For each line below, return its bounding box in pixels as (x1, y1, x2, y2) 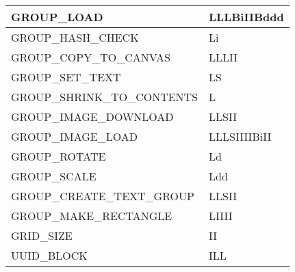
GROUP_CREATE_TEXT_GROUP (11, 188, 194, 204)
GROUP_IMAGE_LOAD (11, 128, 138, 144)
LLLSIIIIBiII (209, 128, 272, 144)
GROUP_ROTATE (11, 148, 106, 164)
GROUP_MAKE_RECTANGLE (11, 208, 172, 223)
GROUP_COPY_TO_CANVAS (11, 49, 170, 65)
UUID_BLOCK (11, 247, 88, 263)
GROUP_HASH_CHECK (11, 29, 139, 45)
